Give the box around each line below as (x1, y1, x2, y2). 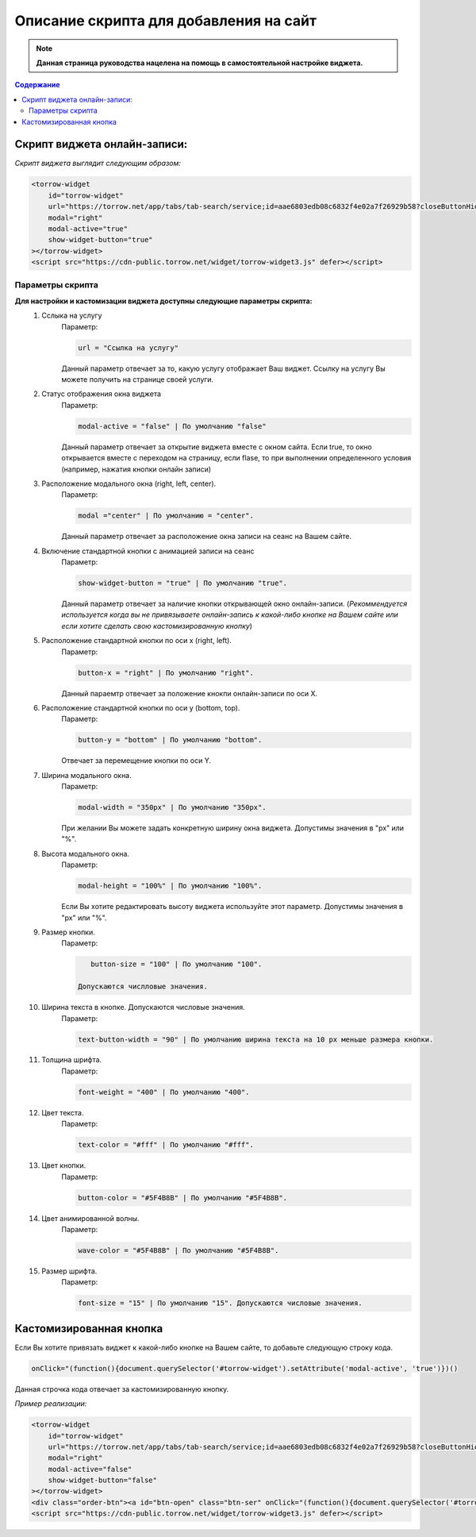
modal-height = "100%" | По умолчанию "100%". (78, 881, 263, 891)
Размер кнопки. (41, 927, 95, 937)
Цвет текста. (41, 1107, 84, 1117)
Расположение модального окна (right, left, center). (41, 479, 217, 488)
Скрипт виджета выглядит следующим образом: (14, 159, 182, 168)
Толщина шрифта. (41, 1055, 102, 1065)
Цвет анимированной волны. (41, 1213, 140, 1223)
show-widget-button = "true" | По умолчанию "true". (78, 579, 288, 587)
